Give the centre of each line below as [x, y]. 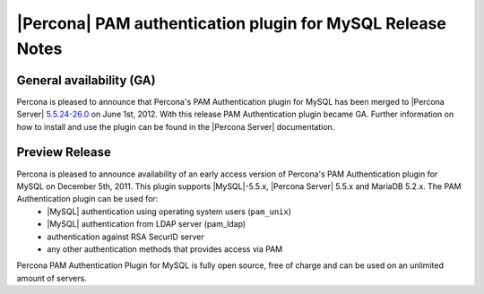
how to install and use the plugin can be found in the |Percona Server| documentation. [176, 126]
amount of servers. [52, 278]
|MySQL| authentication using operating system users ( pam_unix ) [169, 212]
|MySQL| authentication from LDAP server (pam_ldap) [147, 224]
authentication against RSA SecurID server [126, 237]
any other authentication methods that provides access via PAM [165, 249]
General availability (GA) [86, 80]
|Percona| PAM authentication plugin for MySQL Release [232, 23]
